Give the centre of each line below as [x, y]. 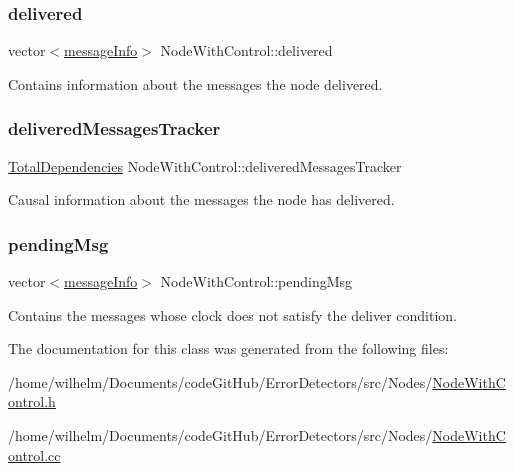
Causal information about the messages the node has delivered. [201, 199]
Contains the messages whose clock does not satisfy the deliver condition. [232, 314]
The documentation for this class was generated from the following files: [228, 348]
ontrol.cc [34, 454]
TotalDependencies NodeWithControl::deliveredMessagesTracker [205, 165]
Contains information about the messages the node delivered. [195, 83]
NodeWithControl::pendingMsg [256, 281]
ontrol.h [32, 401]
